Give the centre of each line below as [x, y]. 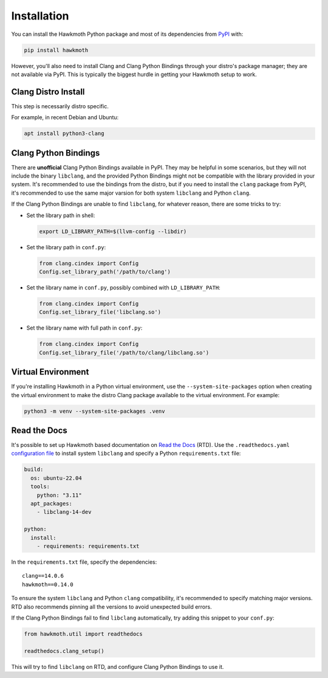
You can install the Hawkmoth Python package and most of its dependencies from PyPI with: [127, 34]
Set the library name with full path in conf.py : [84, 328]
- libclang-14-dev [64, 512]
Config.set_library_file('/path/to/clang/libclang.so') [124, 352]
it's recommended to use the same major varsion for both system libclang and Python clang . [131, 193]
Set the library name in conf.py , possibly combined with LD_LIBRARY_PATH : [124, 287]
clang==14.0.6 [43, 576]
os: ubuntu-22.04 [56, 478]
